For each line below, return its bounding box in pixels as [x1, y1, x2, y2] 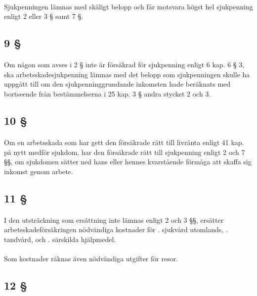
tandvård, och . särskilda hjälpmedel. [4, 234, 116, 244]
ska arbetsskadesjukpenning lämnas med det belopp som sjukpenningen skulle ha [4, 69, 250, 79]
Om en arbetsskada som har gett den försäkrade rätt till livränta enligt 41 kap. [4, 137, 244, 147]
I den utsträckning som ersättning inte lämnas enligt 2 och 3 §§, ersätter [4, 214, 224, 225]
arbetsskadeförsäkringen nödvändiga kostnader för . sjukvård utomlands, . [4, 224, 228, 235]
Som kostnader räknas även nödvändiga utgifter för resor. [4, 253, 178, 264]
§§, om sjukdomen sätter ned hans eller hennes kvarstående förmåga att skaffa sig [4, 156, 252, 167]
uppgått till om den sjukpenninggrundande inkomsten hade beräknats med [4, 79, 231, 89]
